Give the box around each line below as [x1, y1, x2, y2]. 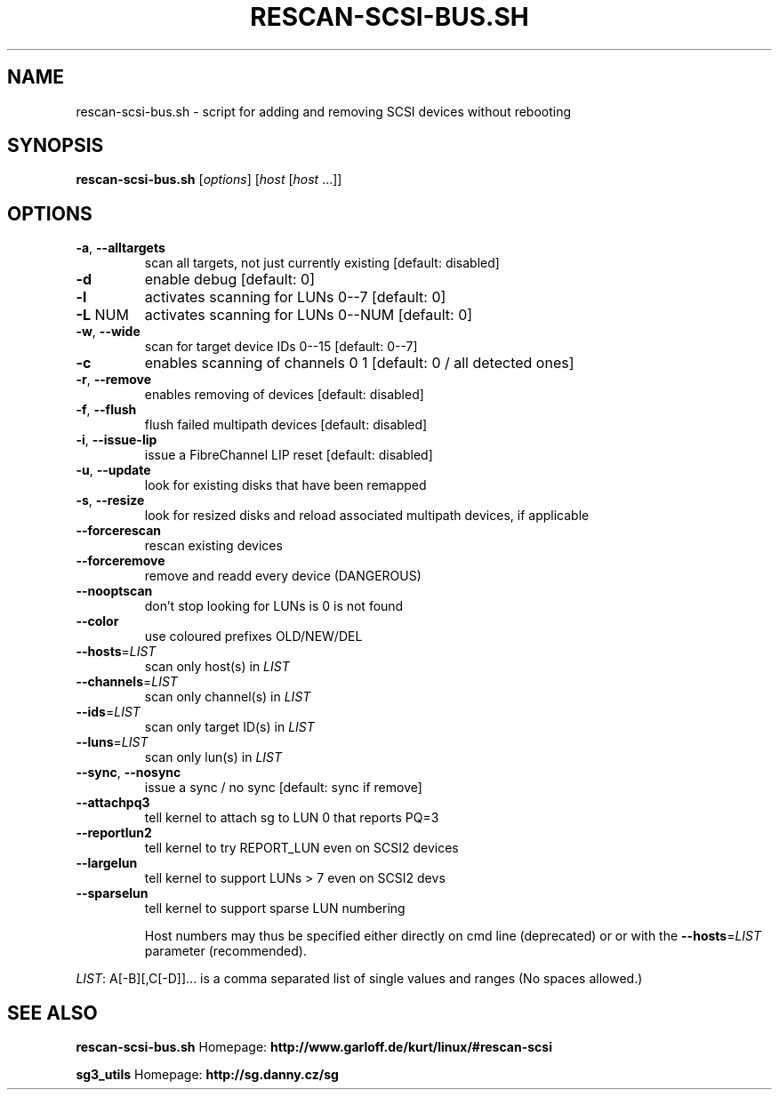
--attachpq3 [76, 795, 150, 811]
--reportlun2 [76, 825, 152, 841]
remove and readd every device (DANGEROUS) [144, 568, 422, 584]
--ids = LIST [76, 704, 141, 720]
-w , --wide [76, 324, 141, 340]
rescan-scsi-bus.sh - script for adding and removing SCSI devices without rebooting [76, 103, 572, 119]
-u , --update [76, 462, 151, 478]
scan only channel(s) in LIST [144, 689, 311, 705]
